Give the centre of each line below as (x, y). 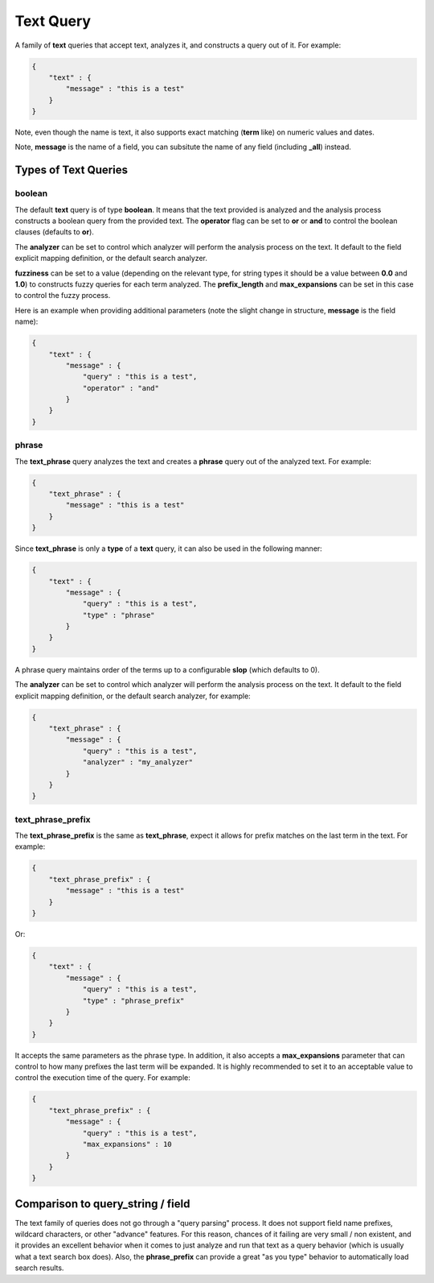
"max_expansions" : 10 (127, 1144)
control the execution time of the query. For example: (102, 1078)
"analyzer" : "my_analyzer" (137, 762)
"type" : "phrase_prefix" (133, 1000)
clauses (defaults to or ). (54, 232)
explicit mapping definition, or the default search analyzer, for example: (133, 696)
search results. (39, 1268)
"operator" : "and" (121, 388)
